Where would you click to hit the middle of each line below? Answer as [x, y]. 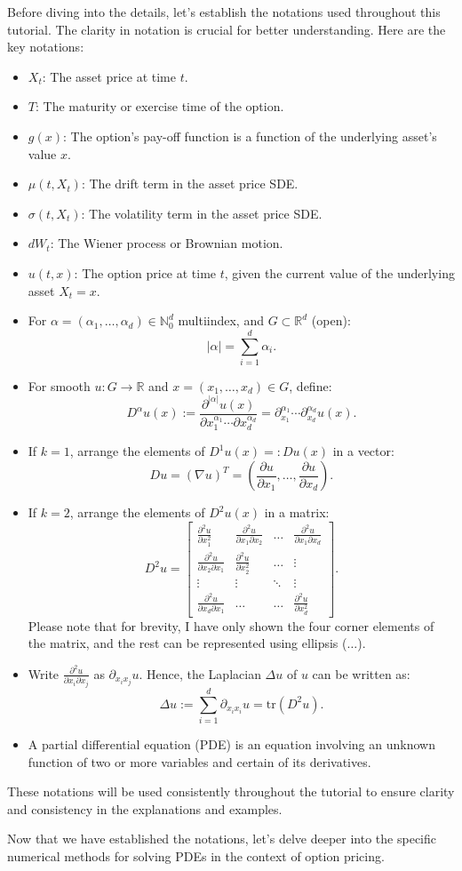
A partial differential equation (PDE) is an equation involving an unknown [231, 743]
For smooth [59, 385]
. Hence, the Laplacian [200, 673]
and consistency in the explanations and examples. [145, 808]
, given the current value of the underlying [339, 272]
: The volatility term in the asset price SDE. [202, 213]
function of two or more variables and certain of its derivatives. [199, 761]
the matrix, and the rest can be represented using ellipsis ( [187, 643]
